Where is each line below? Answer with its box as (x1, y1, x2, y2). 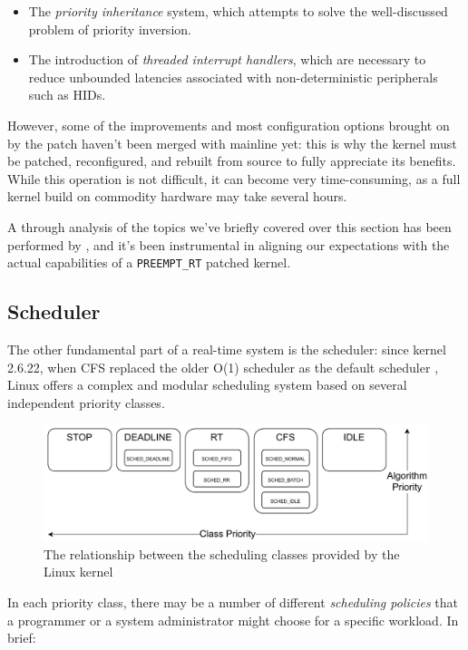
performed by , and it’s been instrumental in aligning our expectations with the (7, 235, 450, 254)
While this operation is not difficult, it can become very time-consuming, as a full (7, 169, 461, 188)
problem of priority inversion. (28, 19, 191, 38)
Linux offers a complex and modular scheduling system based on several (7, 375, 407, 394)
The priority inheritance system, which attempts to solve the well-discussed (28, 2, 448, 20)
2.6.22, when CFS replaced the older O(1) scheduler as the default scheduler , (7, 357, 439, 376)
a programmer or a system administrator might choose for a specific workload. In (7, 610, 459, 629)
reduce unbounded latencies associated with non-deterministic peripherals (28, 67, 438, 86)
